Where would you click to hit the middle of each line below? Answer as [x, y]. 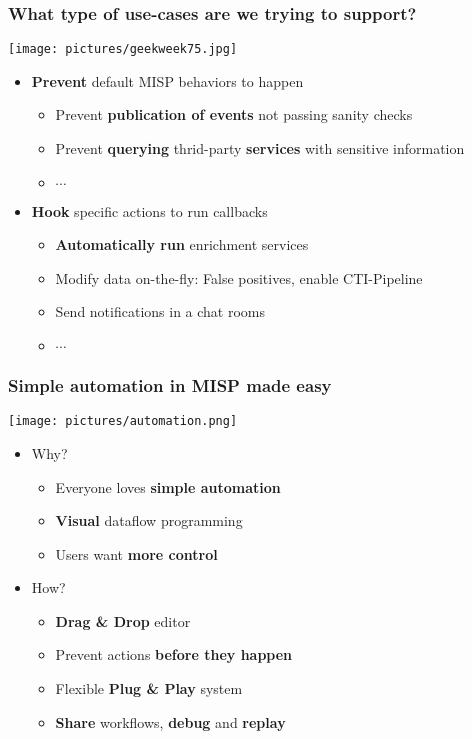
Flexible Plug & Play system [149, 688]
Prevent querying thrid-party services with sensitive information [260, 148]
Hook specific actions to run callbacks [149, 210]
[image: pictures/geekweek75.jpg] [123, 49]
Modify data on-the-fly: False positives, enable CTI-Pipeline [239, 277]
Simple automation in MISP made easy [170, 384]
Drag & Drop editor [123, 620]
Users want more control [136, 553]
